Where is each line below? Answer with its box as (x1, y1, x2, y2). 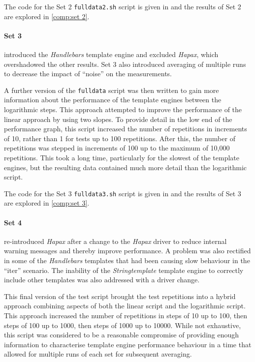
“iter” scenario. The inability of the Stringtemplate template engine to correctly (4, 265, 244, 275)
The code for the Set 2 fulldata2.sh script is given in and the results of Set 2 (4, 1, 241, 11)
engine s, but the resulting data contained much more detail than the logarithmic (4, 162, 247, 172)
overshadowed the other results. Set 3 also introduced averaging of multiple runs (4, 59, 246, 69)
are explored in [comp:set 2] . (4, 11, 90, 21)
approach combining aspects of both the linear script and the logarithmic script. (4, 301, 246, 311)
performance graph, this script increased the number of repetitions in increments (4, 123, 247, 134)
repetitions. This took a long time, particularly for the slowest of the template (4, 152, 240, 163)
